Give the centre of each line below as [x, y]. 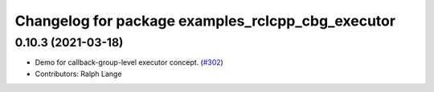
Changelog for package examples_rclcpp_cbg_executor [205, 21]
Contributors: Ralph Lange [78, 74]
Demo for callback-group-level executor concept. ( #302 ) [129, 62]
